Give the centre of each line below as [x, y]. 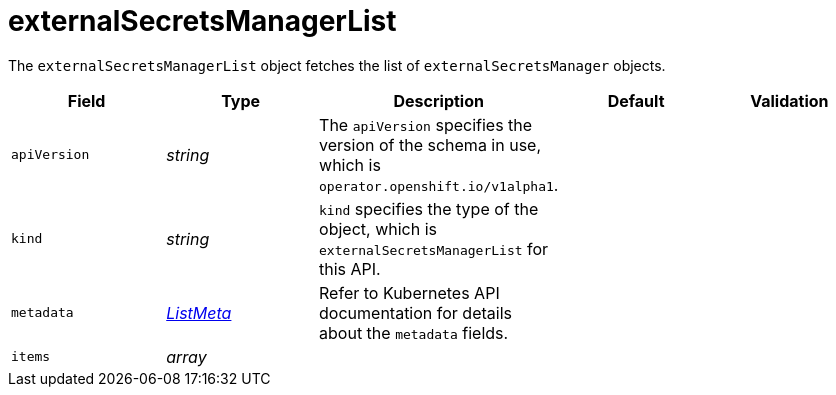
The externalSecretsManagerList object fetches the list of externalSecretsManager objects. [337, 65]
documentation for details [415, 312]
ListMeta [199, 312]
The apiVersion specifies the [426, 124]
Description [438, 100]
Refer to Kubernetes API [409, 292]
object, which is [378, 228]
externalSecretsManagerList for [434, 248]
